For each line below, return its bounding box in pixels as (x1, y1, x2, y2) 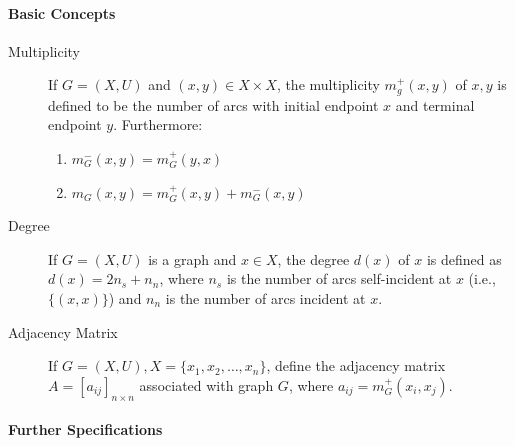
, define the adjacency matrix (266, 355, 446, 376)
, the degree (277, 248, 350, 269)
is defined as (426, 248, 502, 269)
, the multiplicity (276, 74, 380, 95)
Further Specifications (8, 419, 163, 440)
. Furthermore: (113, 114, 203, 135)
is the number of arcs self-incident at (226, 268, 452, 289)
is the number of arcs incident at (165, 288, 366, 308)
